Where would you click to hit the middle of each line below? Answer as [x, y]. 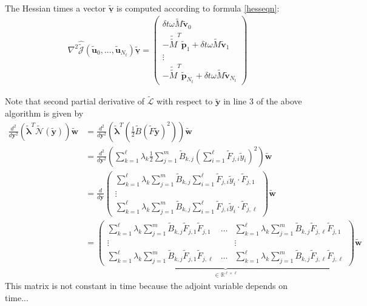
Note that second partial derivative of [75, 101]
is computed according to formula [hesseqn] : [198, 8]
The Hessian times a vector [56, 8]
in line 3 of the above [263, 101]
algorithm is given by [44, 113]
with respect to [185, 101]
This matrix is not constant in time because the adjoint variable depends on [146, 286]
